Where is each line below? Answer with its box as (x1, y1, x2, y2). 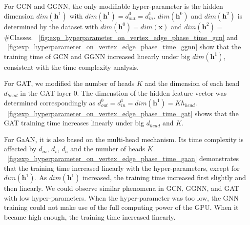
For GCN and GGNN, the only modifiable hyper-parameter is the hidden (4, 1, 223, 11)
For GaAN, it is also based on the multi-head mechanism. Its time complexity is (4, 134, 244, 144)
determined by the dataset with (4, 21, 99, 31)
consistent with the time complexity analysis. (4, 61, 139, 72)
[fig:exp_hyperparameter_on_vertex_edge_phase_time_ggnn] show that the (7, 41, 241, 52)
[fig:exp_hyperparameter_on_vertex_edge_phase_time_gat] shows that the (7, 108, 239, 118)
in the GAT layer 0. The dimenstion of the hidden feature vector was (20, 87, 227, 98)
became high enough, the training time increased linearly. (4, 211, 176, 222)
